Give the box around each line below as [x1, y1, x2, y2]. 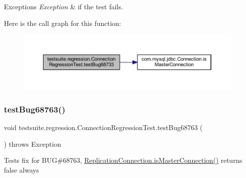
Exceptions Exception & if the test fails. [4, 1, 123, 11]
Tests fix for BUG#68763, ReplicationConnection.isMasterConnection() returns [4, 155, 243, 165]
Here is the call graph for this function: [4, 18, 121, 28]
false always [4, 164, 39, 175]
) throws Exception [4, 138, 61, 149]
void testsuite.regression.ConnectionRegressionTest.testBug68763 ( [4, 122, 203, 132]
